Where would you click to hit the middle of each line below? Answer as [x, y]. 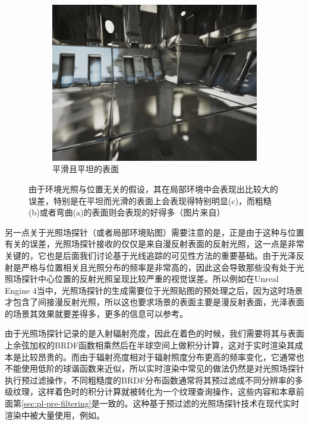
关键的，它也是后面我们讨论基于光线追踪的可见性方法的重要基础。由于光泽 [150, 255]
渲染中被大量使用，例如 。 [55, 415]
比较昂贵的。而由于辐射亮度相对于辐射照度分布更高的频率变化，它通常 [158, 356]
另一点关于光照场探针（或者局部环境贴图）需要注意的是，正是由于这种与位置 [154, 232]
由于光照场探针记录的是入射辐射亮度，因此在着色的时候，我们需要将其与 [146, 333]
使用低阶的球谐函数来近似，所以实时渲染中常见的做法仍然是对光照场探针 [163, 368]
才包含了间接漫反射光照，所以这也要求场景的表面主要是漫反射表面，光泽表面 [154, 302]
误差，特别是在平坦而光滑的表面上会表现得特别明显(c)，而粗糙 [150, 200]
